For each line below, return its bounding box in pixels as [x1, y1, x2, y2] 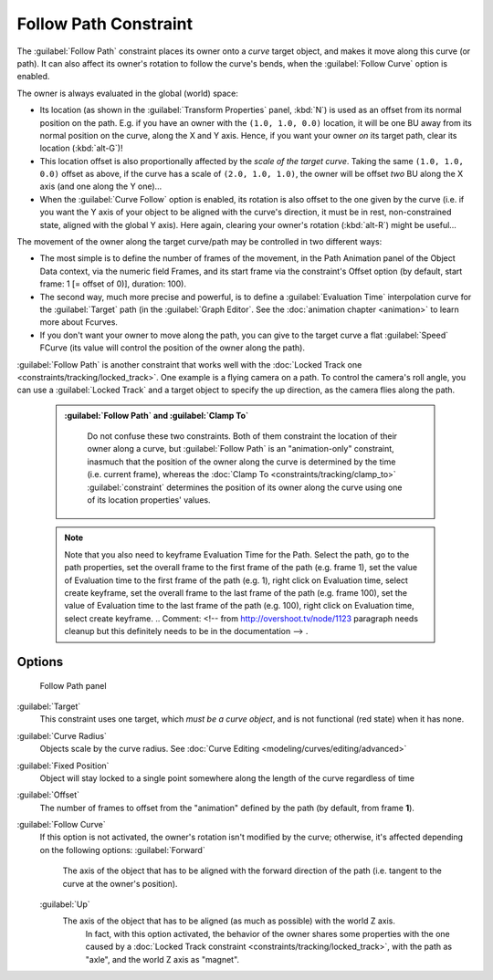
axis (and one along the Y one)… [39, 181, 163, 192]
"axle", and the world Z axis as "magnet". [85, 954, 240, 964]
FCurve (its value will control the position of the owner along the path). [39, 342, 306, 353]
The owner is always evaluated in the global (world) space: [16, 88, 239, 99]
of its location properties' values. [87, 495, 211, 506]
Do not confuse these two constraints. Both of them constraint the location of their [87, 431, 397, 442]
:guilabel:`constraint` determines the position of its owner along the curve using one [87, 482, 403, 493]
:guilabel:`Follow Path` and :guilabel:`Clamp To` [64, 410, 249, 421]
